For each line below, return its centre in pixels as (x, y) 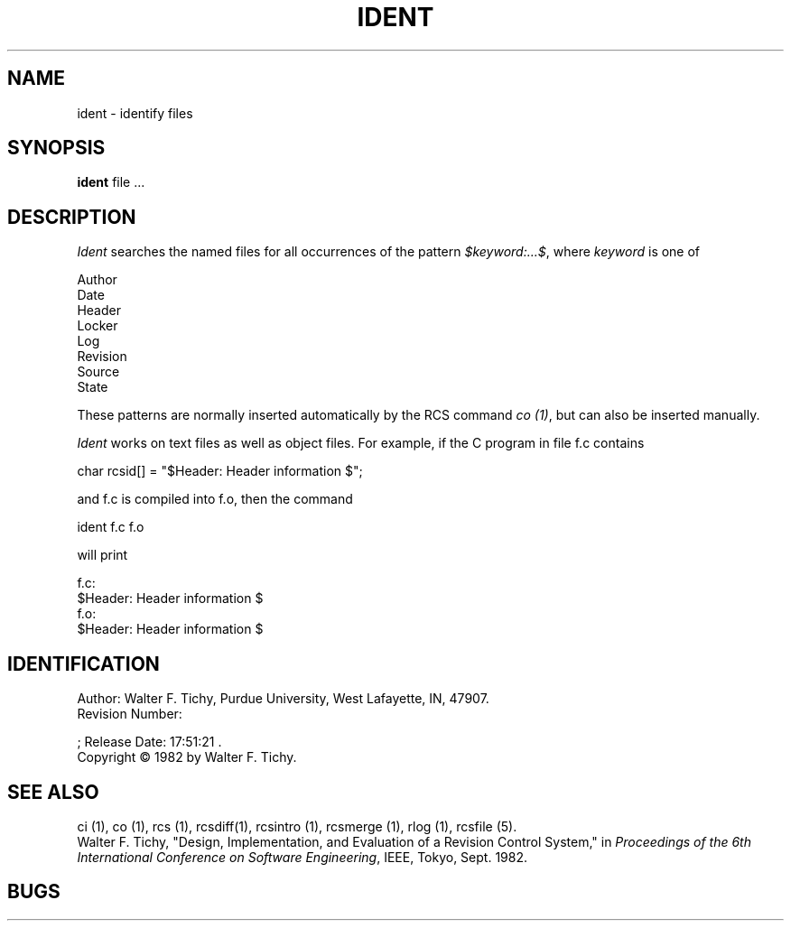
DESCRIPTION (72, 217)
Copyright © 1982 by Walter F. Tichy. (187, 757)
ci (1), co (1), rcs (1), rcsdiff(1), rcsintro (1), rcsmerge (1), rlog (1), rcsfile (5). (297, 826)
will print (102, 555)
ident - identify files (135, 113)
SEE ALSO (53, 792)
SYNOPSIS (56, 148)
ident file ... (111, 182)
